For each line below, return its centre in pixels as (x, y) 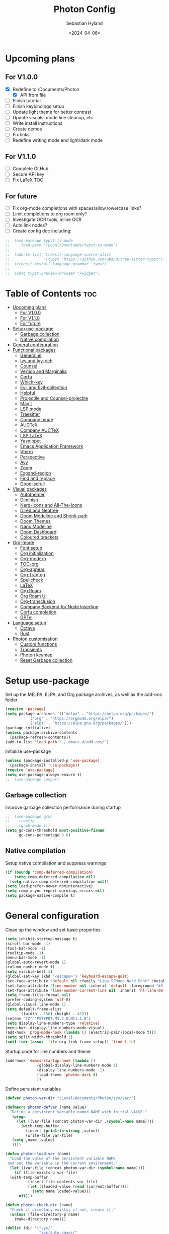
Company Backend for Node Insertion (59, 607)
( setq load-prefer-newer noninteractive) (49, 886)
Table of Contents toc (51, 293)
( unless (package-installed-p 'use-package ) (53, 761)
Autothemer (32, 495)
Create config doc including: (42, 231)
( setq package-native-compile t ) (40, 896)
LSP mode (31, 409)
